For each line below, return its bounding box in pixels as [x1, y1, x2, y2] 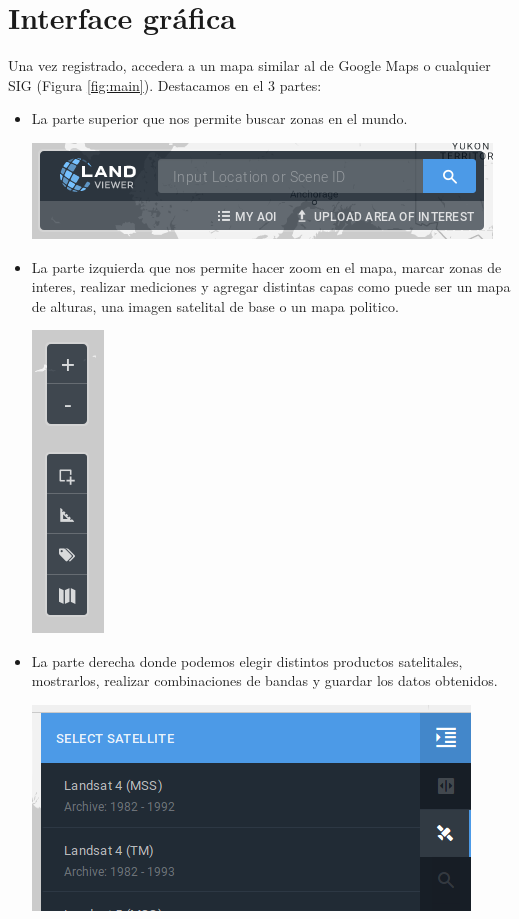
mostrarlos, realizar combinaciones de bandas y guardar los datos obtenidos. [31, 670, 498, 691]
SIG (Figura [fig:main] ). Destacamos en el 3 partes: [8, 74, 322, 95]
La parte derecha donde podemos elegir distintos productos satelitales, [31, 650, 463, 671]
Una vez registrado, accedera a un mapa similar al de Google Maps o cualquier [8, 55, 491, 76]
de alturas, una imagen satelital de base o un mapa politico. [31, 295, 399, 316]
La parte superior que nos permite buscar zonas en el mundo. [31, 108, 408, 129]
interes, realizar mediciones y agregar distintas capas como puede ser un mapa [31, 276, 511, 297]
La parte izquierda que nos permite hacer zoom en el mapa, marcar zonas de [31, 256, 502, 277]
